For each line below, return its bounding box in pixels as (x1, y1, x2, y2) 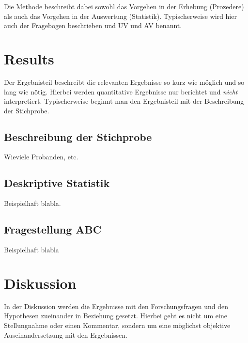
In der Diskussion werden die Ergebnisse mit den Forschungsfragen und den (4, 301, 228, 311)
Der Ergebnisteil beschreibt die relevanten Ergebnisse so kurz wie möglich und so (4, 77, 245, 87)
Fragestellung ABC (4, 222, 102, 237)
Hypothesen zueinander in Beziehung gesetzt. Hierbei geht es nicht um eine (4, 311, 227, 321)
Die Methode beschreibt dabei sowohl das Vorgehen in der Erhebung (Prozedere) (4, 1, 244, 11)
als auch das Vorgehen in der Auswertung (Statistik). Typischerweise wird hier (4, 11, 237, 21)
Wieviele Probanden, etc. (4, 152, 78, 162)
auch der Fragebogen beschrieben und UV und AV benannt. (4, 20, 182, 31)
